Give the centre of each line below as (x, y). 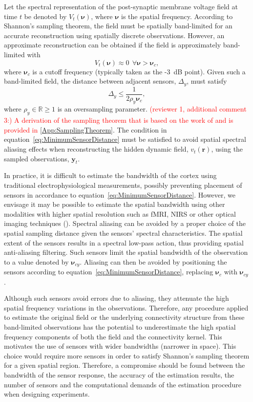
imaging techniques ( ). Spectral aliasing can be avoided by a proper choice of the (125, 223)
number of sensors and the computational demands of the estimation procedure (123, 384)
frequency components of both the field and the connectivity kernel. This (113, 336)
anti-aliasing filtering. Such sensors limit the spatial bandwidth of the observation (126, 252)
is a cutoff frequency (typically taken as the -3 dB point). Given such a (139, 71)
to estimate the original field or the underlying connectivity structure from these (124, 317)
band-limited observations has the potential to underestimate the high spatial (120, 327)
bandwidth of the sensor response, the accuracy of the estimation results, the (119, 375)
